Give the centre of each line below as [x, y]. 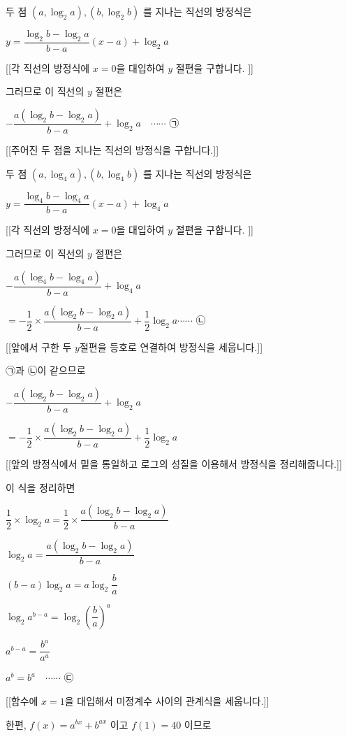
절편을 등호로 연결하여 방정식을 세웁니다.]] [171, 346]
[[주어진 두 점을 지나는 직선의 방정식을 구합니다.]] [112, 150]
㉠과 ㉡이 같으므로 [46, 370]
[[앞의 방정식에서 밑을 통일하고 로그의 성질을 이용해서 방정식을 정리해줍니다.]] [174, 463]
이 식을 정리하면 [40, 487]
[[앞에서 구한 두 [39, 346]
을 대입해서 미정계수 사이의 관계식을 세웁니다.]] [167, 700]
